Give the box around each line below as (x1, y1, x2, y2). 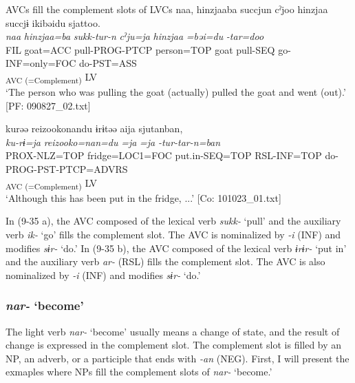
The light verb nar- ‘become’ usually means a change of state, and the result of (6, 324, 340, 338)
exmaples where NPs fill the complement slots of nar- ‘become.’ (6, 364, 272, 379)
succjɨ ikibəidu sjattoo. (6, 15, 100, 30)
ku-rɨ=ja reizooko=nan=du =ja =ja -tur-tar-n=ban (6, 134, 221, 149)
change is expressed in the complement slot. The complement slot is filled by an (6, 338, 342, 352)
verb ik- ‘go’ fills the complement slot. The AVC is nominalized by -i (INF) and (6, 227, 341, 241)
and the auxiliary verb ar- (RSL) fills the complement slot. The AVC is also (6, 254, 325, 269)
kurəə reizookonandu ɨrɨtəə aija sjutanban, (6, 121, 183, 136)
